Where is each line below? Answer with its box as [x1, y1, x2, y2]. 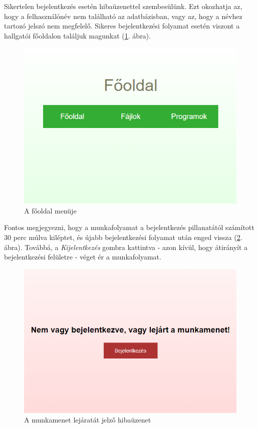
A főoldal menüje [24, 205, 77, 215]
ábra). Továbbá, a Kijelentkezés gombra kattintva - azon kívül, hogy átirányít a [4, 241, 248, 252]
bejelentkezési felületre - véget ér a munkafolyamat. [4, 251, 161, 262]
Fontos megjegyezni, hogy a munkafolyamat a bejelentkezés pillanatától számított [4, 222, 254, 232]
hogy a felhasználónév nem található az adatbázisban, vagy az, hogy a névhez [4, 10, 242, 21]
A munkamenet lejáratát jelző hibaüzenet [24, 414, 151, 425]
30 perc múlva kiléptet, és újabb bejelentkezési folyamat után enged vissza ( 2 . [4, 231, 242, 242]
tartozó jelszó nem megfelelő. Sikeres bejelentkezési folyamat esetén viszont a [4, 20, 240, 31]
